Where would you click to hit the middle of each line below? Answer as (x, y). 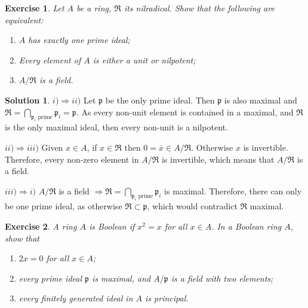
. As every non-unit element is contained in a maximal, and (185, 112)
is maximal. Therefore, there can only (233, 190)
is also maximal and (261, 100)
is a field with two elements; (222, 278)
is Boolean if (112, 226)
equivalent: (24, 19)
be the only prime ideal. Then (160, 100)
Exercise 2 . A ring (41, 226)
